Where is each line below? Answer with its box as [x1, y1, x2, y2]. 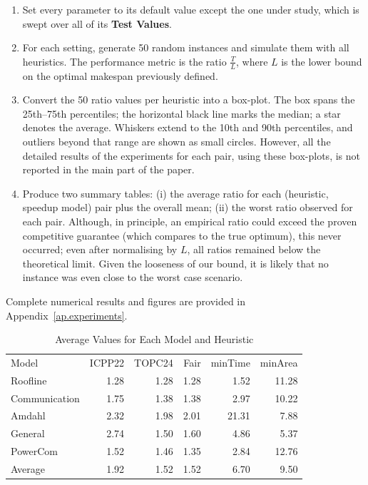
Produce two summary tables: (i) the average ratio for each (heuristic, [22, 185, 329, 200]
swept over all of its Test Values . [22, 16, 172, 31]
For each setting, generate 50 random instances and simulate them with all [22, 40, 349, 55]
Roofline [11, 372, 47, 387]
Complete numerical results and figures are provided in [6, 293, 246, 308]
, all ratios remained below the [187, 242, 321, 257]
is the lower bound [281, 53, 362, 68]
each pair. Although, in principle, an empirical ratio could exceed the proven [22, 213, 357, 228]
